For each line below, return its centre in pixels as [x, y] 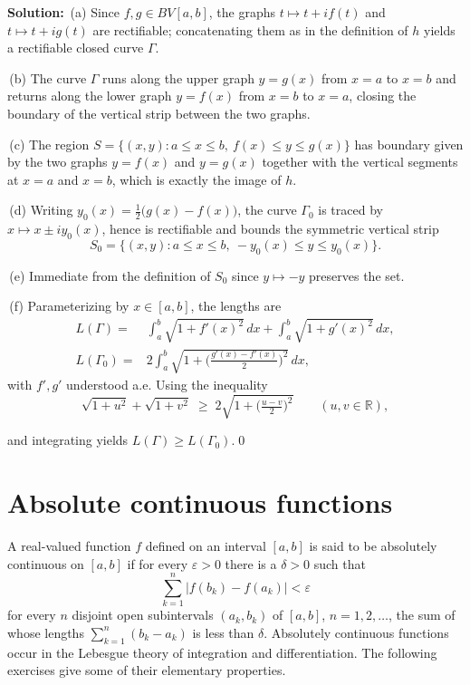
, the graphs [242, 12]
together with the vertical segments [360, 162]
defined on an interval [206, 545]
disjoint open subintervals [143, 615]
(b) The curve [48, 77]
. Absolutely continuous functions [356, 632]
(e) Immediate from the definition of [110, 275]
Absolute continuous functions [200, 502]
